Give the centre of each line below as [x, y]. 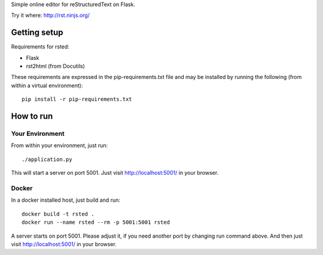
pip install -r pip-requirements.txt [77, 99]
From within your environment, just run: [60, 145]
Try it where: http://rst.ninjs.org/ [50, 16]
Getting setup [37, 33]
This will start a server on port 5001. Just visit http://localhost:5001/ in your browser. [115, 173]
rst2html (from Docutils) [55, 66]
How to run [32, 116]
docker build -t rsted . [58, 214]
